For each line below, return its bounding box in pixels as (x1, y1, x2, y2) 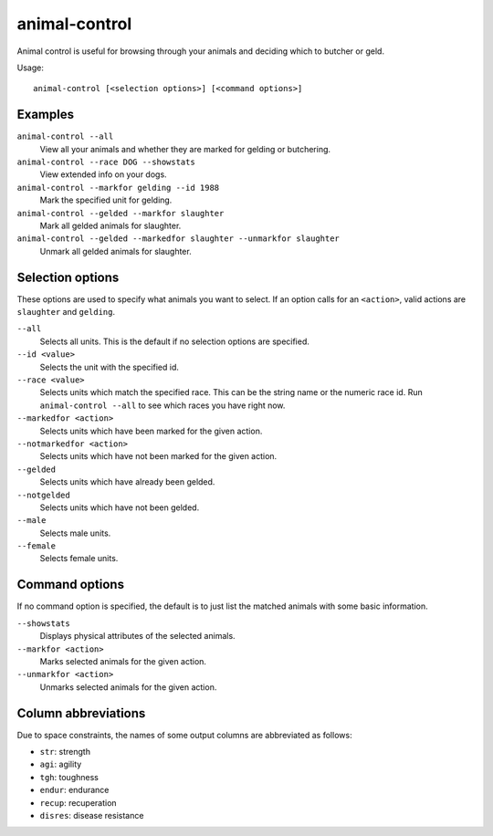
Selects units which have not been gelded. (39, 502, 200, 513)
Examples (16, 107, 75, 122)
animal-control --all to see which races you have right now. (39, 400, 286, 411)
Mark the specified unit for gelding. (39, 194, 173, 205)
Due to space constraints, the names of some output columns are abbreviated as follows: (16, 729, 352, 740)
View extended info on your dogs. (39, 169, 168, 180)
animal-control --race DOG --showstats (16, 157, 195, 168)
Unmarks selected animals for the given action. (39, 681, 217, 693)
